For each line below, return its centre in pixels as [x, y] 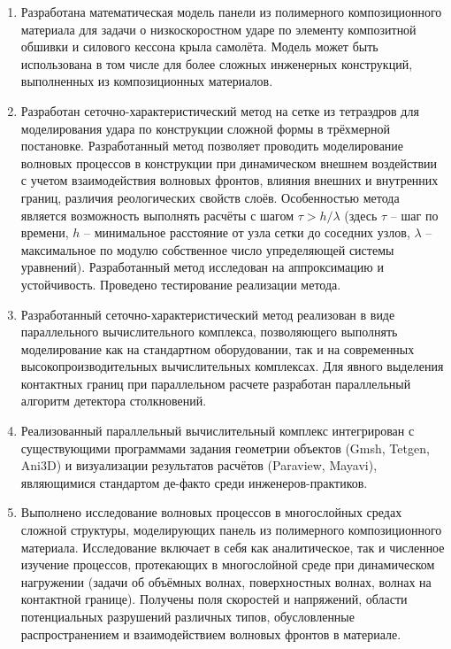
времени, [45, 232]
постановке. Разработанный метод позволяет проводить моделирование [212, 146]
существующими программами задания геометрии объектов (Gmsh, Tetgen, [225, 448]
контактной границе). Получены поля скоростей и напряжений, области [214, 599]
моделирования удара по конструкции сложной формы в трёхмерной [205, 128]
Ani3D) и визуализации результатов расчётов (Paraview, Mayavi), [199, 465]
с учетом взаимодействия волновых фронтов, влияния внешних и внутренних [229, 180]
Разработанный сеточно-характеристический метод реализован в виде [208, 314]
